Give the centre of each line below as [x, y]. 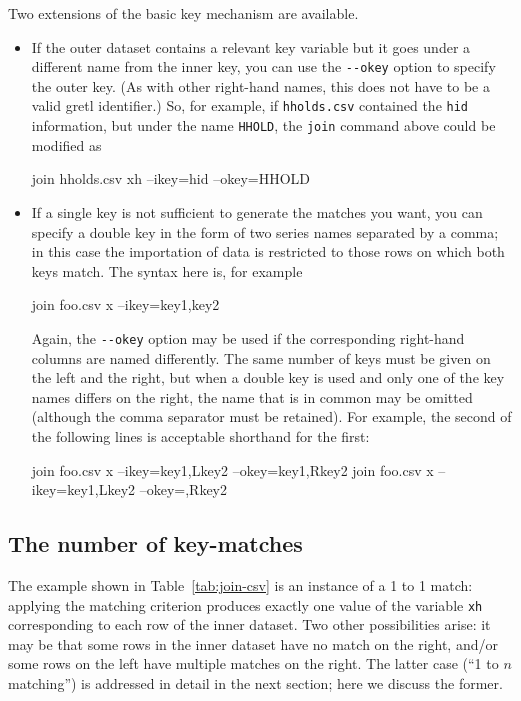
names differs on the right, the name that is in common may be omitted [252, 396]
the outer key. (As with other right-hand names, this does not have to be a [260, 85]
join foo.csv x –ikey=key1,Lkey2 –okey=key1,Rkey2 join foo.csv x [232, 469]
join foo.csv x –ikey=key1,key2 [125, 304]
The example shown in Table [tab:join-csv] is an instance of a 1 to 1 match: [240, 584]
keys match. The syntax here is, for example [167, 270]
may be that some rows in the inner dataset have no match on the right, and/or [253, 643]
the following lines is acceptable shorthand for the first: [200, 435]
